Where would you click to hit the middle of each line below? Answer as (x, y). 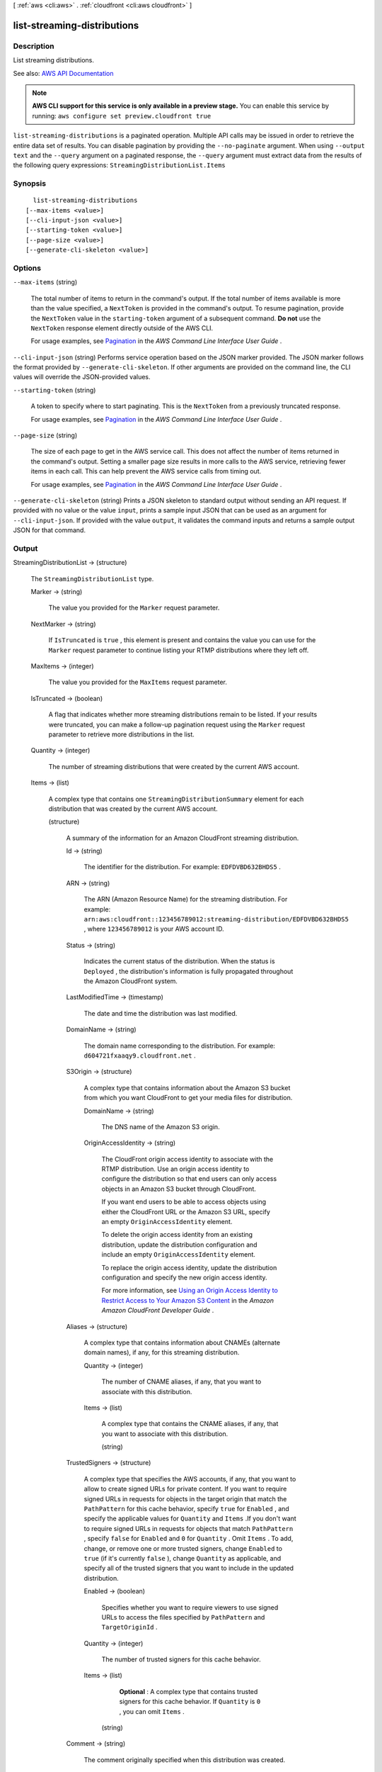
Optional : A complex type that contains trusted (189, 1691)
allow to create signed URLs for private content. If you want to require (185, 1489)
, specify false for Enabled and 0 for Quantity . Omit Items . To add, (189, 1539)
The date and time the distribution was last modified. (161, 1013)
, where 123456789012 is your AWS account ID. (154, 929)
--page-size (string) (45, 435)
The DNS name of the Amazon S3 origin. (161, 1126)
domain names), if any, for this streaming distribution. (162, 1352)
